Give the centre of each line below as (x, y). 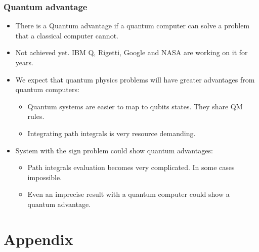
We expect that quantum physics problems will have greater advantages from (135, 79)
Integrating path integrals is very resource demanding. (112, 133)
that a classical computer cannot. (67, 35)
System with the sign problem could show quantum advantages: (114, 150)
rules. (36, 116)
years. (24, 62)
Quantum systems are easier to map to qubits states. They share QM (135, 106)
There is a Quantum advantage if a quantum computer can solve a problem (133, 26)
